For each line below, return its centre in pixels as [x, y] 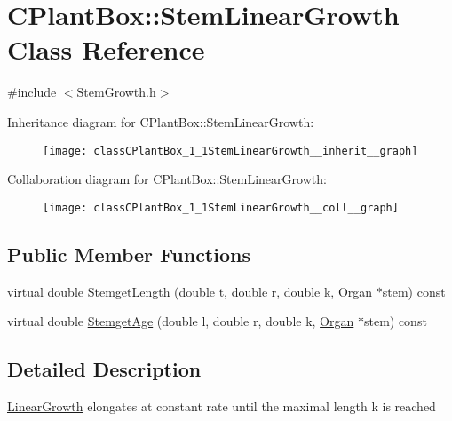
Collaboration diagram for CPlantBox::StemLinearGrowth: [167, 179]
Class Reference [106, 49]
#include [32, 92]
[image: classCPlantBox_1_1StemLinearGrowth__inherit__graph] [230, 151]
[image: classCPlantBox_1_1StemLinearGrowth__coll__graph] [221, 207]
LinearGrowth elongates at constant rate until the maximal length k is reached [222, 406]
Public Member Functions [129, 254]
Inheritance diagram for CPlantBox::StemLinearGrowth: [161, 121]
